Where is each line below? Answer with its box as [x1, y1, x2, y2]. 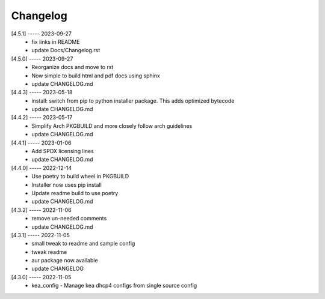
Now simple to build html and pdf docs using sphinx [31, 72, 161, 79]
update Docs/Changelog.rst [31, 47, 101, 54]
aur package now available [31, 257, 99, 264]
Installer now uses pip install [31, 181, 102, 189]
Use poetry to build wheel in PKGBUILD [31, 173, 129, 180]
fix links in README [31, 38, 81, 45]
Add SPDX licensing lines [31, 148, 94, 155]
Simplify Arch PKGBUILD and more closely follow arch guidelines [31, 122, 193, 129]
